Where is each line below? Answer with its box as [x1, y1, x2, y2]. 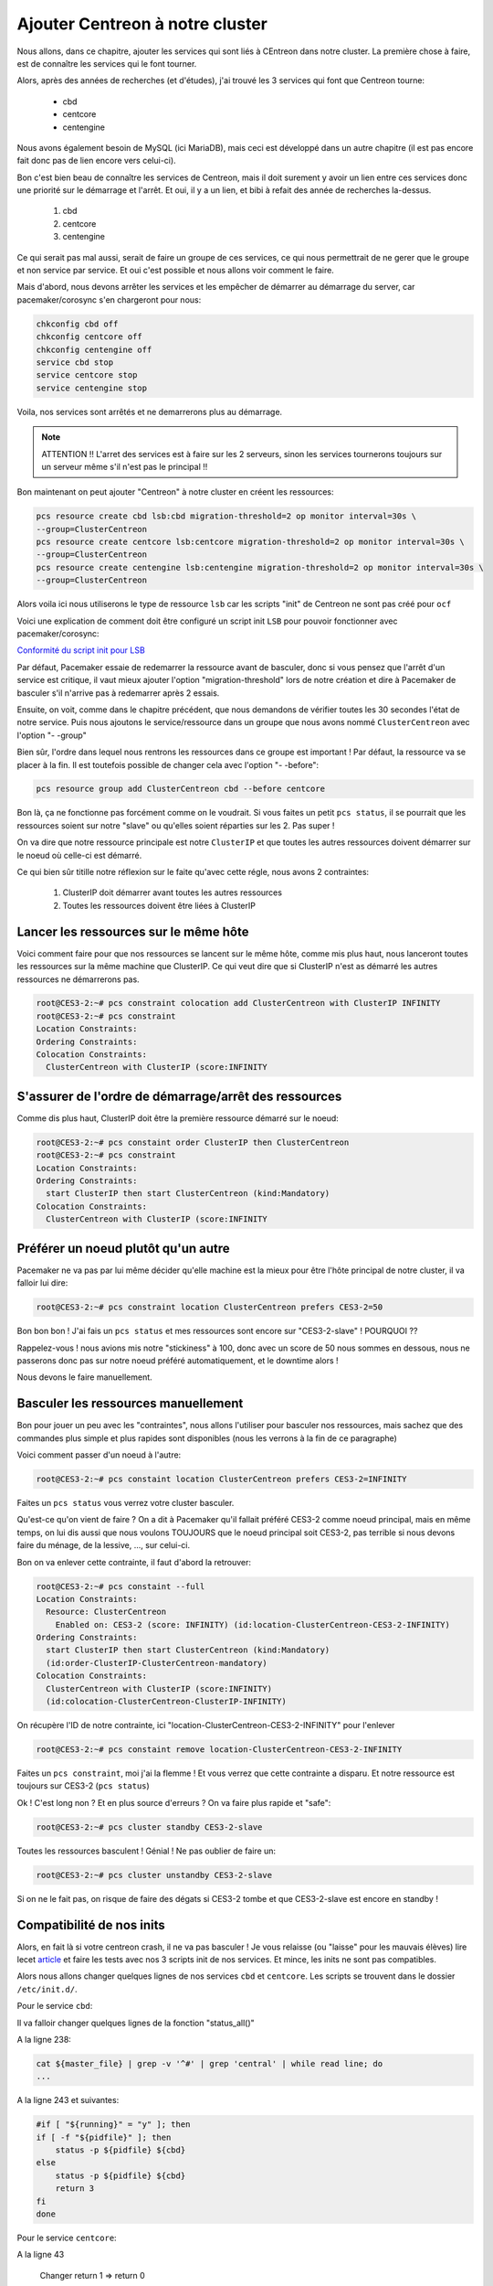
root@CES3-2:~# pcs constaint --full [36, 1581, 205, 1591]
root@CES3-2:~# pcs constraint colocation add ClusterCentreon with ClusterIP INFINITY [36, 998, 441, 1009]
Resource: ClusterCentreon [46, 1607, 167, 1618]
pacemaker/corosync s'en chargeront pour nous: [16, 294, 202, 305]
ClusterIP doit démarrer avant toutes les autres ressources [62, 887, 283, 898]
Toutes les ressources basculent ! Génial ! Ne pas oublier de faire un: [16, 1845, 277, 1856]
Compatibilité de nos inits [16, 1917, 166, 1933]
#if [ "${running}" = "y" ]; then [36, 2120, 191, 2130]
